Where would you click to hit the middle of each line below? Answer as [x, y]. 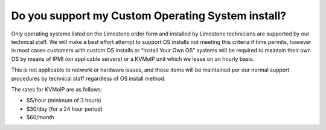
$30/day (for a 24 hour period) [64, 109]
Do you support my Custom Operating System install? [149, 16]
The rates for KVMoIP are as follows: [57, 89]
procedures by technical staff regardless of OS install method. [88, 78]
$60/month [40, 117]
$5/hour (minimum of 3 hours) [64, 101]
